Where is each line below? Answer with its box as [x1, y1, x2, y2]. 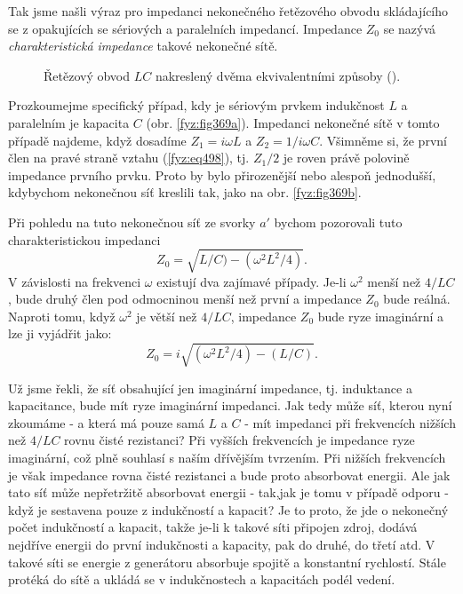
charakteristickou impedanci [8, 230, 161, 249]
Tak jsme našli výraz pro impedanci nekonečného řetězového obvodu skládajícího [8, 2, 449, 20]
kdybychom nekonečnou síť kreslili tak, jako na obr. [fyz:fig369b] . [8, 183, 362, 202]
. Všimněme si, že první [319, 131, 447, 149]
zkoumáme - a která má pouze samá [8, 413, 204, 432]
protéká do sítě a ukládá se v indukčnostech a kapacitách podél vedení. [8, 570, 395, 589]
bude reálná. [383, 289, 451, 308]
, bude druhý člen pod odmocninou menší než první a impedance [8, 289, 362, 308]
